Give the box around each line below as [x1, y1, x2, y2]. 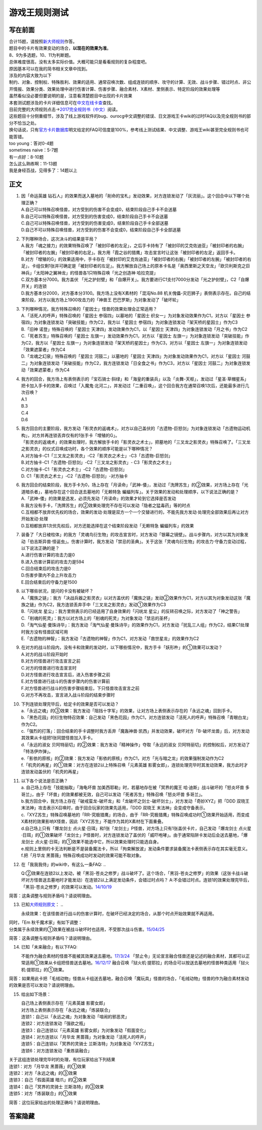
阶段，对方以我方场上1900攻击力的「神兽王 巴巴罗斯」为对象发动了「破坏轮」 [25, 297, 181, 303]
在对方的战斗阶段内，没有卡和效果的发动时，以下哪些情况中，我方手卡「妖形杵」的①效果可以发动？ [21, 644, 223, 650]
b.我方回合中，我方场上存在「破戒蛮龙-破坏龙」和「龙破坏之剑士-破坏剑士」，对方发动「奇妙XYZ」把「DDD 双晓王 [21, 798, 250, 804]
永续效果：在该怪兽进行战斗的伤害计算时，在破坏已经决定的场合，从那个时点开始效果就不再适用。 [21, 910, 217, 917]
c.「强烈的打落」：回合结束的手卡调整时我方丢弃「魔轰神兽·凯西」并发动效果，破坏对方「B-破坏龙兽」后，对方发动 [21, 728, 250, 734]
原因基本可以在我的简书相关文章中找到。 [9, 66, 90, 71]
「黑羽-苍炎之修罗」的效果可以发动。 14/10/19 [21, 884, 112, 890]
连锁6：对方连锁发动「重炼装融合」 [21, 1048, 92, 1053]
